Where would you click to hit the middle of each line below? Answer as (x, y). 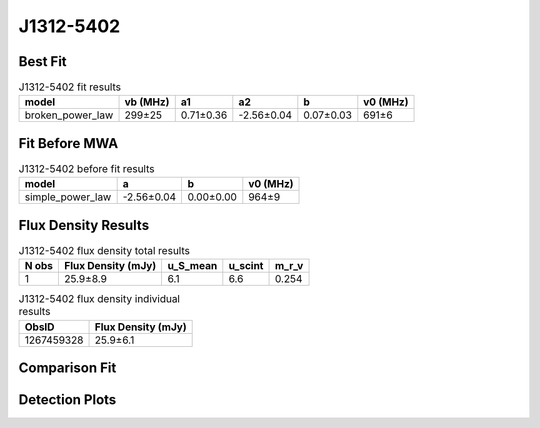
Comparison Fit (67, 368)
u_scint (246, 266)
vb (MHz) (147, 102)
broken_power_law (69, 115)
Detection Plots (67, 400)
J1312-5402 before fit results (86, 169)
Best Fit (42, 61)
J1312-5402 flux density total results (104, 251)
